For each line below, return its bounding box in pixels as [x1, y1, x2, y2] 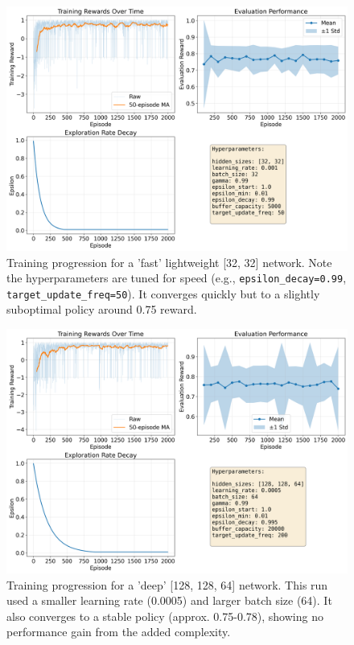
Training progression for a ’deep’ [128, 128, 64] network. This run [6, 576, 328, 593]
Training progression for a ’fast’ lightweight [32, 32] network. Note [6, 253, 332, 270]
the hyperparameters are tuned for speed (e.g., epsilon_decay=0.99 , [6, 269, 347, 286]
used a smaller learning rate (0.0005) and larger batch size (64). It [6, 592, 332, 609]
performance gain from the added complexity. [6, 623, 231, 640]
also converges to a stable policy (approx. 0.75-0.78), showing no [6, 607, 323, 624]
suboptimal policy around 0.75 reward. [6, 301, 197, 318]
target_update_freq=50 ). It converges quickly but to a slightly [6, 285, 320, 302]
